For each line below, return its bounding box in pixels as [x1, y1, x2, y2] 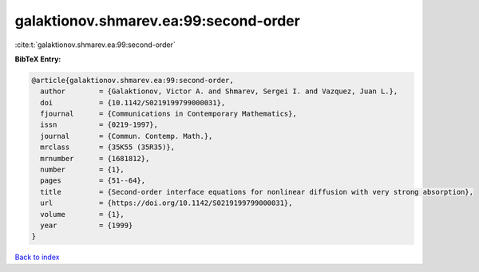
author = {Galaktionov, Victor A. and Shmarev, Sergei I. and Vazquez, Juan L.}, [40, 87, 398, 96]
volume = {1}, [40, 210, 125, 219]
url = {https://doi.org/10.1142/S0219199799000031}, [40, 199, 293, 207]
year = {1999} [40, 221, 133, 230]
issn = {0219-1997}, [40, 120, 159, 129]
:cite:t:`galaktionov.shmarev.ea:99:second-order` [14, 40, 176, 49]
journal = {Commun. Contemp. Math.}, [40, 132, 213, 140]
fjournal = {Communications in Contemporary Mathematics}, [40, 109, 297, 119]
